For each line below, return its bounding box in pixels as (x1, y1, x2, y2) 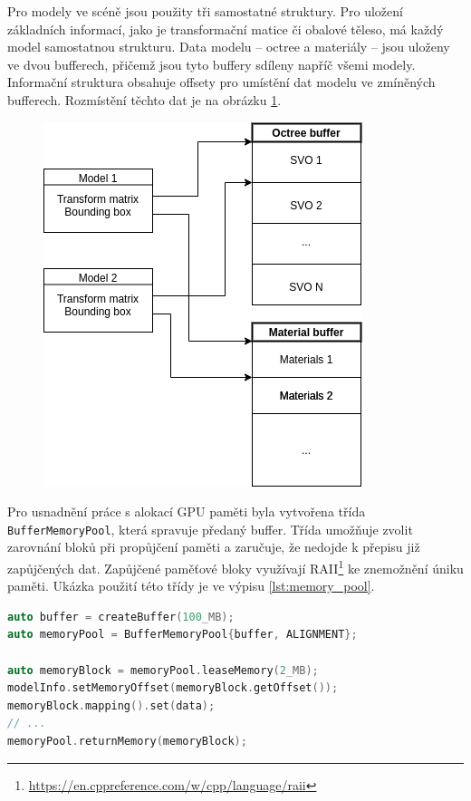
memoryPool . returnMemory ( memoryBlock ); (7, 735, 247, 748)
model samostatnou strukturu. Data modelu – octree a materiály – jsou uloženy (7, 37, 450, 56)
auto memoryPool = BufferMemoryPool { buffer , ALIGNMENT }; (7, 628, 358, 642)
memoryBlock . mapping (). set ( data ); (7, 699, 216, 712)
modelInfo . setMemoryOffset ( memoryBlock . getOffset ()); (7, 681, 339, 695)
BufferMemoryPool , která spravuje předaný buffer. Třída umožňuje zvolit (7, 519, 413, 538)
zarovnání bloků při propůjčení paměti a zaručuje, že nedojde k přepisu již (7, 537, 420, 556)
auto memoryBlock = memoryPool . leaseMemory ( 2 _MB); (7, 663, 319, 677)
